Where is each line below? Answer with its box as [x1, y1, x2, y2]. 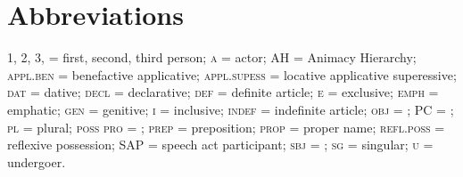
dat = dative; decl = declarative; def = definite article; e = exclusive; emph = [7, 83, 439, 101]
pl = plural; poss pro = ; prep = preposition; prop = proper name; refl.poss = [7, 117, 445, 136]
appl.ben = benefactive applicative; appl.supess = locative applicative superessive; [7, 65, 457, 84]
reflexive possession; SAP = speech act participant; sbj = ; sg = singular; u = [7, 135, 434, 154]
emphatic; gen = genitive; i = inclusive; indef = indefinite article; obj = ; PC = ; [7, 100, 454, 118]
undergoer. [7, 152, 66, 171]
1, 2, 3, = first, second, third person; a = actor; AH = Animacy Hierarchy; [7, 48, 417, 67]
